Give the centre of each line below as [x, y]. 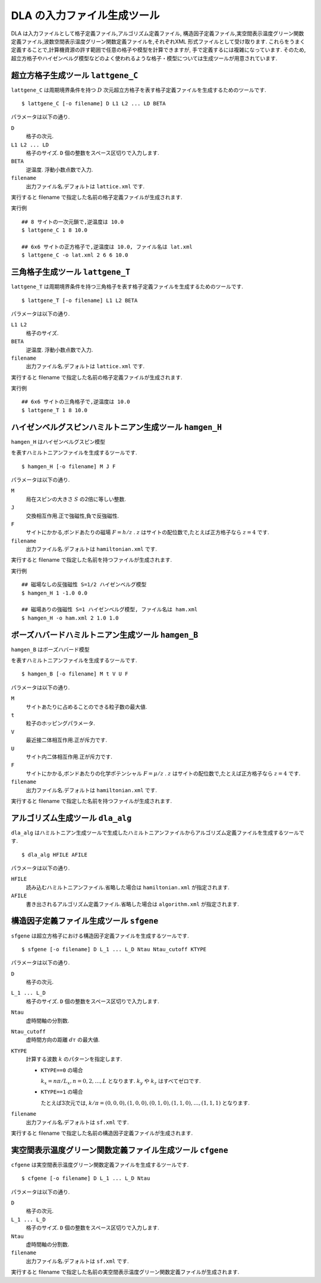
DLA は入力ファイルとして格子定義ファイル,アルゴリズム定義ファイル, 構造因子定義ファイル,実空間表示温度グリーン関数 [158, 33]
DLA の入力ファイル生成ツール [85, 15]
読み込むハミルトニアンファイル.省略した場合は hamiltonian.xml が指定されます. [128, 887]
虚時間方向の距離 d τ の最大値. [63, 1040]
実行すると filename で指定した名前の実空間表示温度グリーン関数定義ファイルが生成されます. [125, 1272]
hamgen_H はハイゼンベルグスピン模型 [58, 441]
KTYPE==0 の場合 [62, 1070]
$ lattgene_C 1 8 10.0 [55, 230]
